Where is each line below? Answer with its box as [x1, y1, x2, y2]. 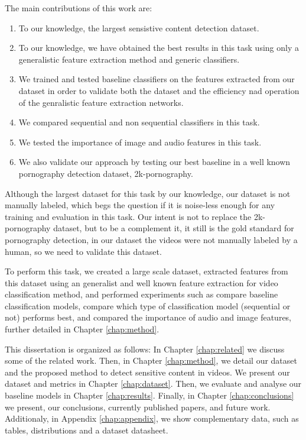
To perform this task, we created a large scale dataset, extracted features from [5, 265, 288, 277]
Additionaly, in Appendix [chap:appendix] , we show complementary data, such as [5, 412, 299, 425]
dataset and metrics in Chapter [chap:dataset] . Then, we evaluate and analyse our [5, 377, 302, 390]
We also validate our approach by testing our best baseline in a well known [18, 156, 291, 168]
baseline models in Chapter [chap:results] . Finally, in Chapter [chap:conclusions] [5, 389, 294, 402]
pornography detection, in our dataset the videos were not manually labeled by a [5, 233, 298, 245]
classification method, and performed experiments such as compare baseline [5, 288, 278, 300]
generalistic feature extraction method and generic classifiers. [18, 53, 240, 65]
